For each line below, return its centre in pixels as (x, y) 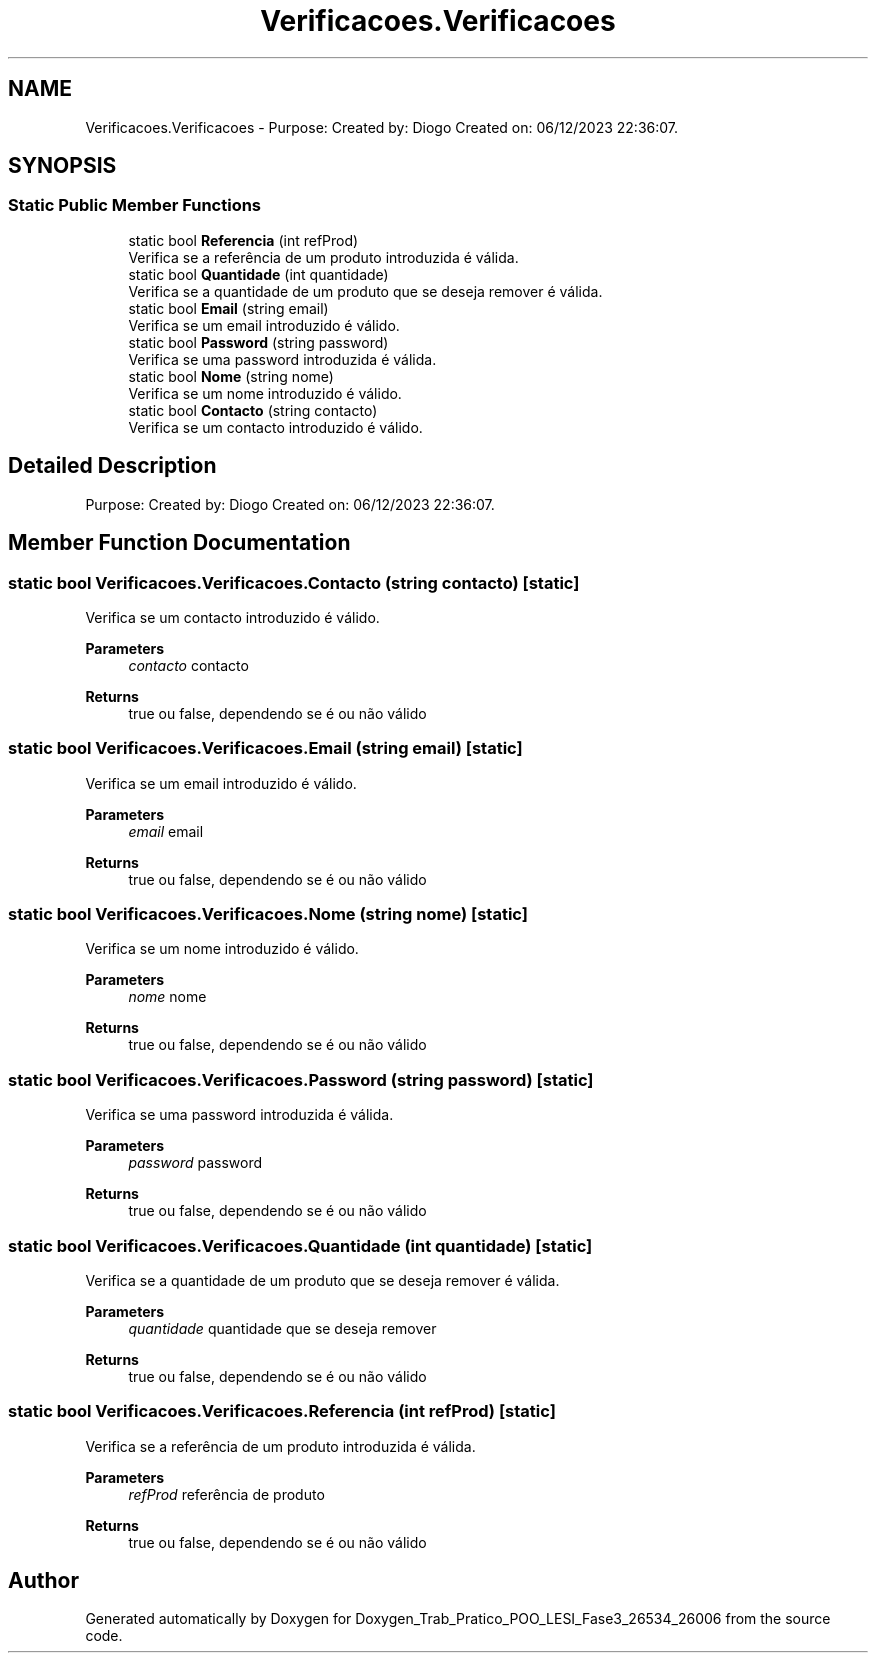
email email (166, 831)
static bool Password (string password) (258, 342)
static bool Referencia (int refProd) (243, 240)
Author (43, 1581)
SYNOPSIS (62, 166)
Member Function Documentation (179, 543)
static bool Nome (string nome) (231, 376)
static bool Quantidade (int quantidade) (258, 274)
